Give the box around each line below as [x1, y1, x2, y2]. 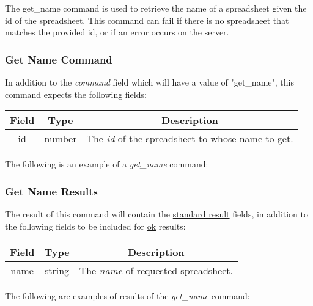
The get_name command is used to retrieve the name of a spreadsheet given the [5, 2, 307, 14]
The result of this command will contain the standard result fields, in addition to [5, 208, 308, 220]
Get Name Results [5, 183, 98, 199]
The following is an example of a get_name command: [5, 158, 208, 170]
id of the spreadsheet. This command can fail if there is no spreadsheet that [5, 13, 289, 26]
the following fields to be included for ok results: [5, 219, 186, 232]
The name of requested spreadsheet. [79, 263, 233, 278]
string [44, 263, 70, 278]
